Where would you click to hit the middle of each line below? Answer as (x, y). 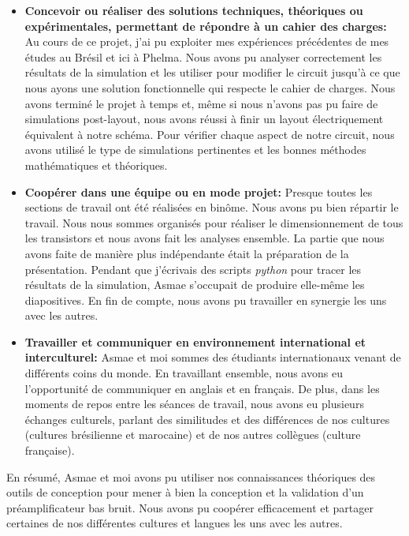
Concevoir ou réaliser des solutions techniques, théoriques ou (194, 10)
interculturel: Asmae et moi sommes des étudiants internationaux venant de (213, 357)
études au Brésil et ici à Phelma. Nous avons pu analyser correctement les (203, 56)
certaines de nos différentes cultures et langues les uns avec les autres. (175, 523)
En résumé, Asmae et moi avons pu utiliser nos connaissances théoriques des (191, 476)
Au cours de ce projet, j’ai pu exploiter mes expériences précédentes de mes (207, 41)
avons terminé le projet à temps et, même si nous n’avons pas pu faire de (201, 103)
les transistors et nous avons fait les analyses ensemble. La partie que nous (204, 238)
